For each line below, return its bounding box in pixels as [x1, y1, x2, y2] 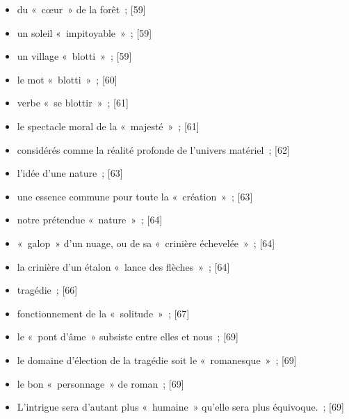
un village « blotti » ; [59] [17, 49, 132, 63]
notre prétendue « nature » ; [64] [17, 212, 163, 227]
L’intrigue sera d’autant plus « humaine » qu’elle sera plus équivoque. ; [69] [17, 400, 344, 414]
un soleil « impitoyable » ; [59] [17, 25, 152, 40]
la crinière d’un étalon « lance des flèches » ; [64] [17, 259, 230, 274]
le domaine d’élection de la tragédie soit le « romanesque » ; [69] [17, 352, 297, 367]
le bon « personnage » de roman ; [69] [17, 376, 184, 390]
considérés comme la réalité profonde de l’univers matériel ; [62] [17, 142, 290, 157]
